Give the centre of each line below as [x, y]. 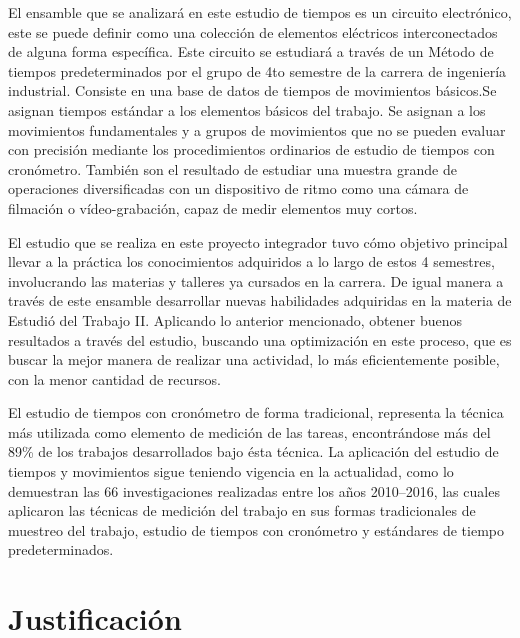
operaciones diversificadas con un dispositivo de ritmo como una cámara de [238, 188]
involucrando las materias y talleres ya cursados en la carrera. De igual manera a [256, 280]
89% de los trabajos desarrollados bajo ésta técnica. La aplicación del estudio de [253, 451]
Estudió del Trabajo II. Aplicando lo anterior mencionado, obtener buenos [235, 319]
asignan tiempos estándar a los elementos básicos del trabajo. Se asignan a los [247, 109]
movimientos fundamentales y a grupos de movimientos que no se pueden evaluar [257, 129]
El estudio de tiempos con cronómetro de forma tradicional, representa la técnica [256, 412]
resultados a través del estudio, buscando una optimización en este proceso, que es [260, 339]
